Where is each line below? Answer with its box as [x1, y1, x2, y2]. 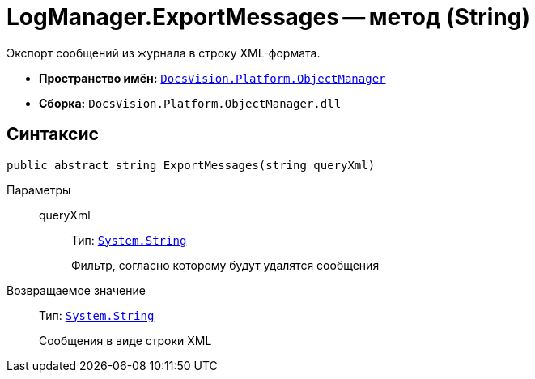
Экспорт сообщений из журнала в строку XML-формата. [6, 45, 321, 60]
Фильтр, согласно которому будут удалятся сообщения [71, 258, 380, 272]
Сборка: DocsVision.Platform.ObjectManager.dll [39, 96, 342, 110]
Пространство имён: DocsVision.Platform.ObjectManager [39, 70, 386, 85]
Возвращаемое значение [6, 283, 146, 297]
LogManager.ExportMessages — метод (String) [6, 3, 530, 31]
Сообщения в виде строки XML [39, 333, 212, 347]
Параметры [6, 182, 71, 197]
